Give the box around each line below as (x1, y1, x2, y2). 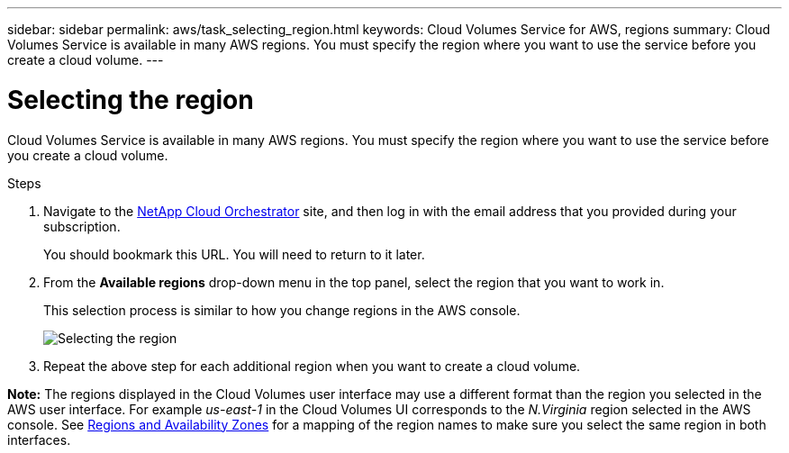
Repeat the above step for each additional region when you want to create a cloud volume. (43, 358, 581, 374)
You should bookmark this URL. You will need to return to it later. (43, 246, 425, 262)
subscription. (43, 218, 121, 234)
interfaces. (7, 431, 71, 448)
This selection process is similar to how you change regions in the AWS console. (43, 302, 521, 318)
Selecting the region (7, 84, 254, 115)
